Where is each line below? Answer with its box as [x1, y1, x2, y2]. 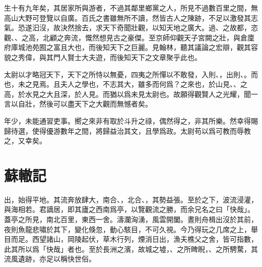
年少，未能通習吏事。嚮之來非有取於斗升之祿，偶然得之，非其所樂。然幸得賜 [4, 115, 258, 126]
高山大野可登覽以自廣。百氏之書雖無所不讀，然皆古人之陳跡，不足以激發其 [4, 12, 251, 23]
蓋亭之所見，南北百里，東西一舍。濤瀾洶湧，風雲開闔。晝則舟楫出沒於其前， [4, 214, 258, 225]
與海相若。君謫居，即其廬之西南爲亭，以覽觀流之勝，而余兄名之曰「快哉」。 [4, 204, 254, 215]
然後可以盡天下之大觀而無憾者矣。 [39, 98, 152, 109]
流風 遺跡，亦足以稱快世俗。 [4, 253, 96, 264]
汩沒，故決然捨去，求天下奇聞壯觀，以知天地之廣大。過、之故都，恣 [32, 22, 258, 33]
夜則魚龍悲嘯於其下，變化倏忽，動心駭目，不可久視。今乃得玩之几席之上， [4, 224, 251, 234]
